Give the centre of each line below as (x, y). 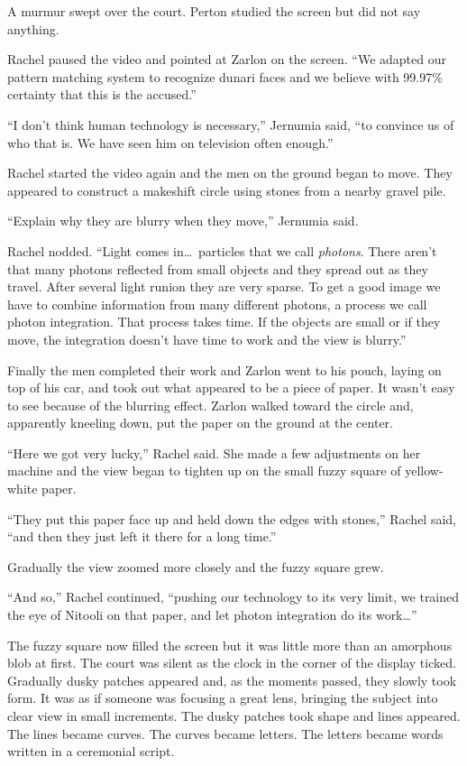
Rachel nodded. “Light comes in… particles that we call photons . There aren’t (222, 250)
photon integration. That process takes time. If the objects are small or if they (224, 322)
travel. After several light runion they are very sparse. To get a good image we (224, 286)
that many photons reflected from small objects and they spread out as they (218, 268)
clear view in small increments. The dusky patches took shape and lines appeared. (234, 715)
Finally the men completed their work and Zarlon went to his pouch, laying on (224, 369)
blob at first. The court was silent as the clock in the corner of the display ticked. (232, 663)
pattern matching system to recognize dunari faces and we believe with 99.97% (225, 76)
